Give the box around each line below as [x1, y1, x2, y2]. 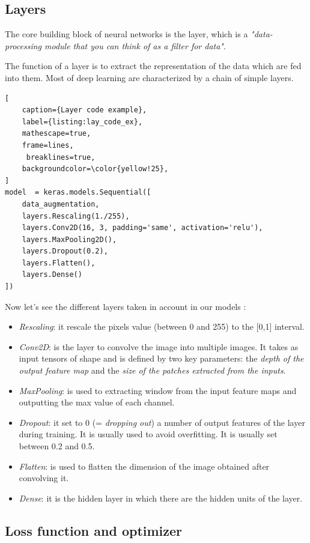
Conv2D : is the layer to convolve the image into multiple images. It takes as [19, 340, 299, 353]
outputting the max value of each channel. [19, 396, 175, 408]
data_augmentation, [22, 199, 100, 208]
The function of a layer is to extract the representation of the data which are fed [5, 59, 302, 72]
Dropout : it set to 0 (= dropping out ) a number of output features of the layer [19, 416, 305, 428]
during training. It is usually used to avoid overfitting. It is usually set [19, 428, 278, 440]
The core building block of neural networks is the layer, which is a [5, 28, 248, 40]
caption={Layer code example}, [22, 106, 147, 115]
